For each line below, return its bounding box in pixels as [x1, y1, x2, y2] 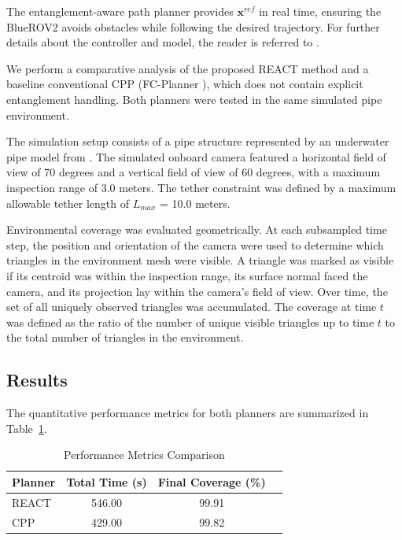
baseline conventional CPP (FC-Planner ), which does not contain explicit [6, 76, 363, 92]
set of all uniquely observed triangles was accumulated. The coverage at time [6, 298, 377, 315]
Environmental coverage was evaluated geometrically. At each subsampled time [6, 221, 387, 238]
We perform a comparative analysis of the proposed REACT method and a [6, 60, 369, 76]
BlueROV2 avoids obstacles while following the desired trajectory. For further [6, 18, 380, 35]
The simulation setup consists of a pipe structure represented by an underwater [6, 133, 389, 150]
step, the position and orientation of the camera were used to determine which [6, 236, 384, 253]
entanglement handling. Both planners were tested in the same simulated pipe [6, 91, 382, 107]
